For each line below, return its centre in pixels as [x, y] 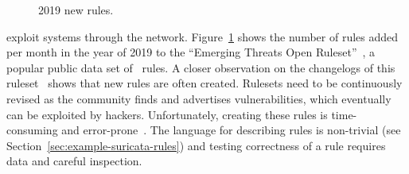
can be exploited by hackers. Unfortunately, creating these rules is [167, 114]
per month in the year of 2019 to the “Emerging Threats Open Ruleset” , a [191, 52]
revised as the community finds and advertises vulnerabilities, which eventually [199, 98]
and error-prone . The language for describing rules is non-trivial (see [231, 130]
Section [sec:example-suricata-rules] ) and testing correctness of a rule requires [196, 145]
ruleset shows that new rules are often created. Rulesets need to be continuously [204, 83]
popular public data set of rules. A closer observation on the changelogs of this [201, 67]
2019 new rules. [76, 10]
